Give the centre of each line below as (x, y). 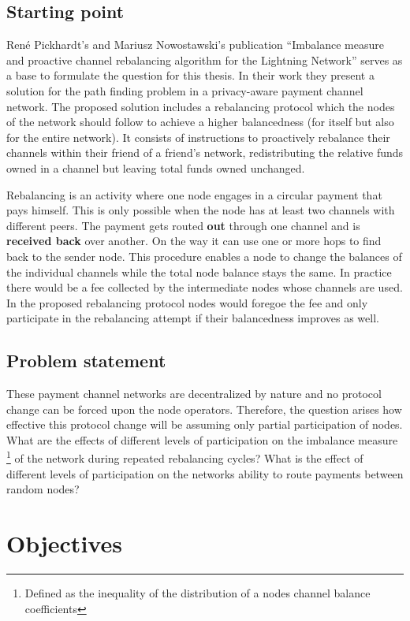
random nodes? (43, 489)
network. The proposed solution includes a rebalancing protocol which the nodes (201, 106)
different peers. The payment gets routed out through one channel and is (183, 225)
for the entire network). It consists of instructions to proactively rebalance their (198, 137)
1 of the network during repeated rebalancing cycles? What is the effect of (185, 457)
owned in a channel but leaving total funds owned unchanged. (156, 167)
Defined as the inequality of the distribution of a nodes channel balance (198, 593)
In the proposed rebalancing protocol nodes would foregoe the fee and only (187, 302)
